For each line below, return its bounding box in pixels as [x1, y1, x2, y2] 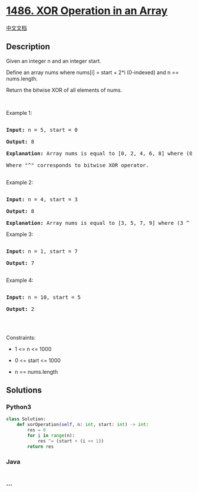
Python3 [6, 403, 31, 411]
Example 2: [6, 178, 34, 186]
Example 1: [6, 109, 32, 116]
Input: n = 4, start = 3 [6, 196, 78, 202]
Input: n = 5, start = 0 [6, 127, 78, 133]
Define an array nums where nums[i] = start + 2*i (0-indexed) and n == [6, 69, 179, 76]
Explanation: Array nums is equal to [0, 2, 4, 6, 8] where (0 [6, 150, 193, 157]
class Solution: [6, 416, 46, 422]
